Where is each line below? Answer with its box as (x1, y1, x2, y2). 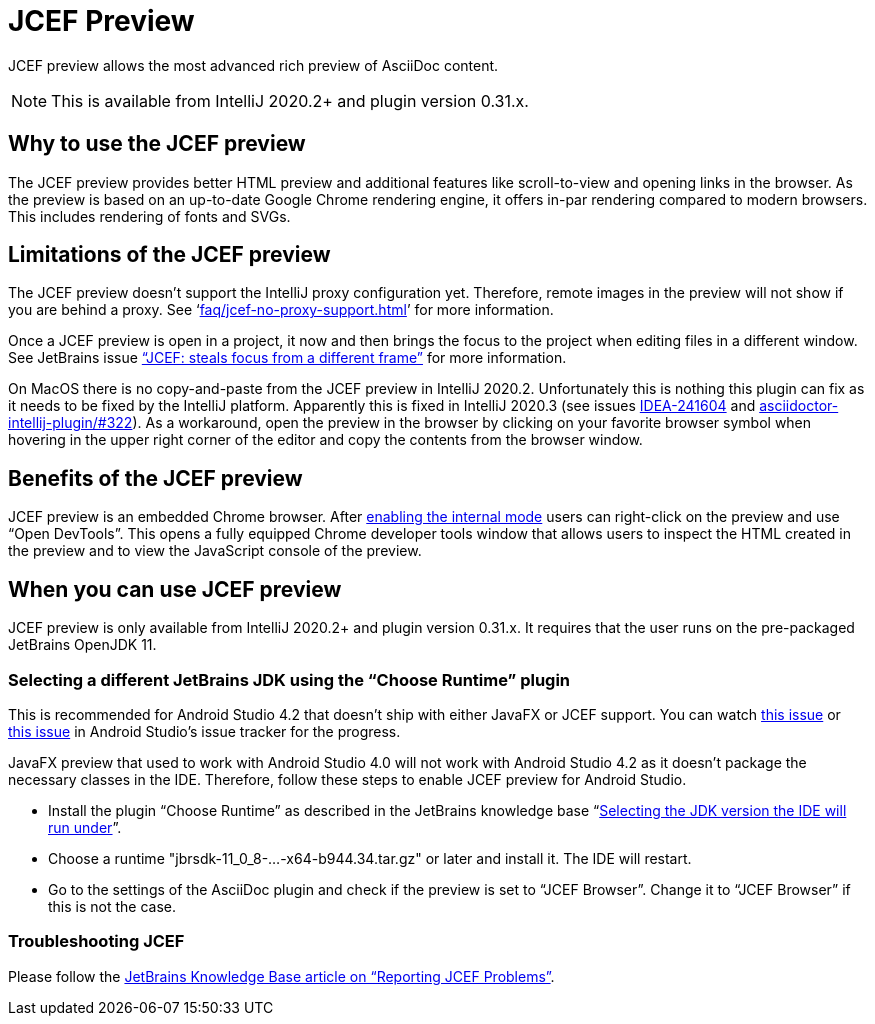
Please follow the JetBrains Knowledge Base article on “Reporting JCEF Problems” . (8, 967, 555, 985)
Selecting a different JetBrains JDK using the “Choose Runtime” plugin (8, 669, 571, 690)
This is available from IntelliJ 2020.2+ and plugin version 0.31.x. (51, 90, 529, 111)
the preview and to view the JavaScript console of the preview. (8, 542, 422, 560)
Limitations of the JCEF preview (8, 242, 331, 268)
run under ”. (48, 818, 122, 836)
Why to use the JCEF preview (8, 131, 306, 157)
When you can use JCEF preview (8, 576, 342, 602)
